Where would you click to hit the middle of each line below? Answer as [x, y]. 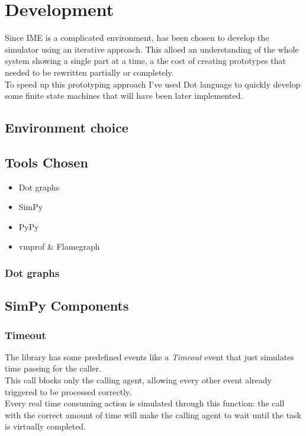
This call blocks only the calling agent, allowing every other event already [138, 380]
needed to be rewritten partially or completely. [89, 72]
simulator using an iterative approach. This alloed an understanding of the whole [152, 49]
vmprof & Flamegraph [59, 246]
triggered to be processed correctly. [68, 391]
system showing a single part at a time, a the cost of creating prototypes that [145, 61]
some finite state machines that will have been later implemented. [124, 96]
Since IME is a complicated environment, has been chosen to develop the [137, 38]
